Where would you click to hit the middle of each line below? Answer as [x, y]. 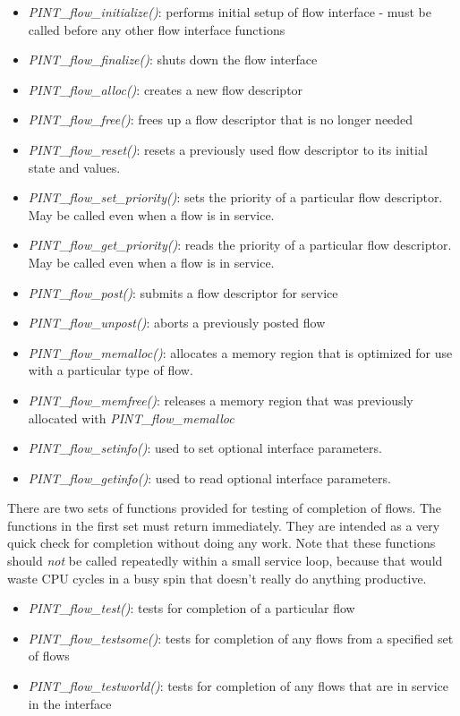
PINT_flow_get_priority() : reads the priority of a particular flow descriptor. [240, 245]
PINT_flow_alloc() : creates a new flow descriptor [166, 89]
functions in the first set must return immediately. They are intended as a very [224, 525]
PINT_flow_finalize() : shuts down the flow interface [173, 60]
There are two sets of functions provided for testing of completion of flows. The [225, 508]
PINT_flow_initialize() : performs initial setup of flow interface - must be [230, 12]
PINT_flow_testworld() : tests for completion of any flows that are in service [239, 686]
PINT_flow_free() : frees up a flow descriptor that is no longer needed [221, 119]
